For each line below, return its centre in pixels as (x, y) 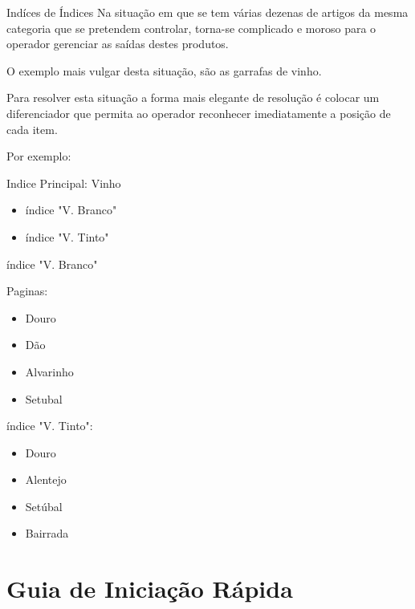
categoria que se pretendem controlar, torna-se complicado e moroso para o (191, 28)
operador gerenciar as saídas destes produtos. (118, 44)
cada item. (32, 129)
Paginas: (27, 291)
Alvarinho (49, 371)
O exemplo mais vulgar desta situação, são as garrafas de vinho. (164, 70)
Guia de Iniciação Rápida (150, 589)
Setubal (44, 398)
